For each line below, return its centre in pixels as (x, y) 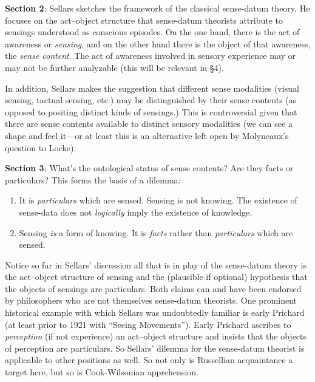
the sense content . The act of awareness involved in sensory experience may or (151, 56)
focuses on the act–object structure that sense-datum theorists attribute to (144, 20)
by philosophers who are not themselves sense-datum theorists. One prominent (151, 300)
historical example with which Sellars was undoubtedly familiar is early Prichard (155, 312)
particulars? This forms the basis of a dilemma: (93, 179)
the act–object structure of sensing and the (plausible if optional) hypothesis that (156, 277)
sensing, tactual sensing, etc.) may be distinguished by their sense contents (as (151, 100)
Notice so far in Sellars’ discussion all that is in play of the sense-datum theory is (156, 264)
